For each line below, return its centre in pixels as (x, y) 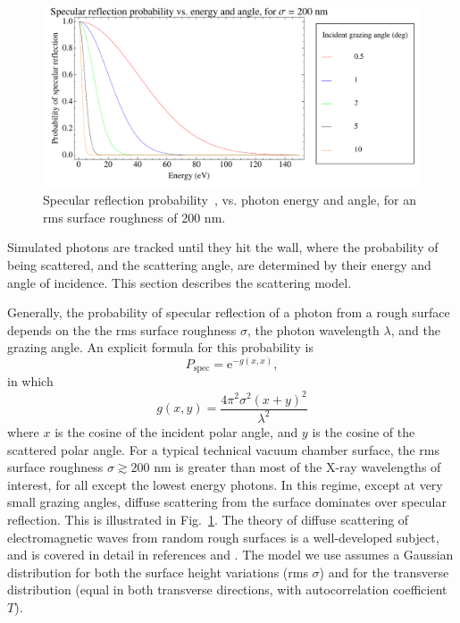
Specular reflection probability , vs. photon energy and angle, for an (230, 200)
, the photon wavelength (314, 329)
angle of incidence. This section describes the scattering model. (180, 282)
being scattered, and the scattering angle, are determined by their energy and (219, 265)
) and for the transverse (384, 572)
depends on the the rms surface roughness (122, 329)
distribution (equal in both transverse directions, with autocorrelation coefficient (227, 589)
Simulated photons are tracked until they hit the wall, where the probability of (223, 247)
